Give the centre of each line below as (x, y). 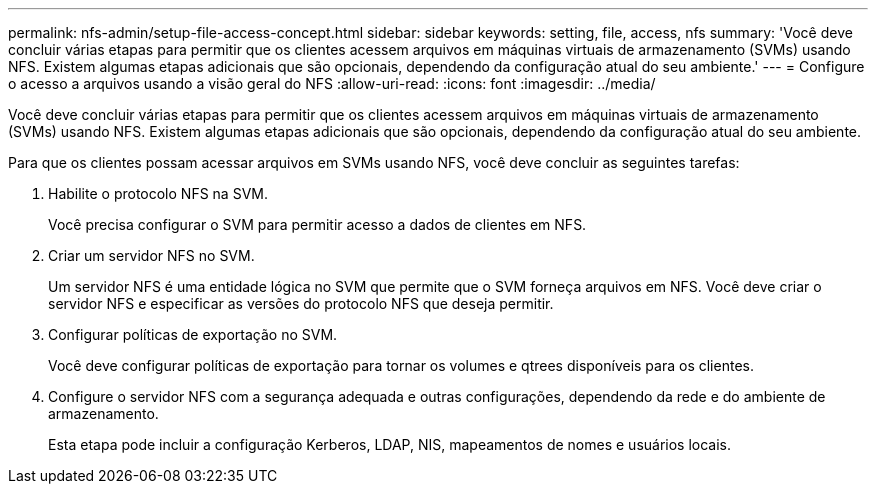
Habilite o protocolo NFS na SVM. (158, 193)
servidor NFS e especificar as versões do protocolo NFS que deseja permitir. (301, 303)
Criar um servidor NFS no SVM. (151, 255)
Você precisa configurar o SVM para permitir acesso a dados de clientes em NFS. (317, 224)
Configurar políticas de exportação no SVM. (193, 334)
